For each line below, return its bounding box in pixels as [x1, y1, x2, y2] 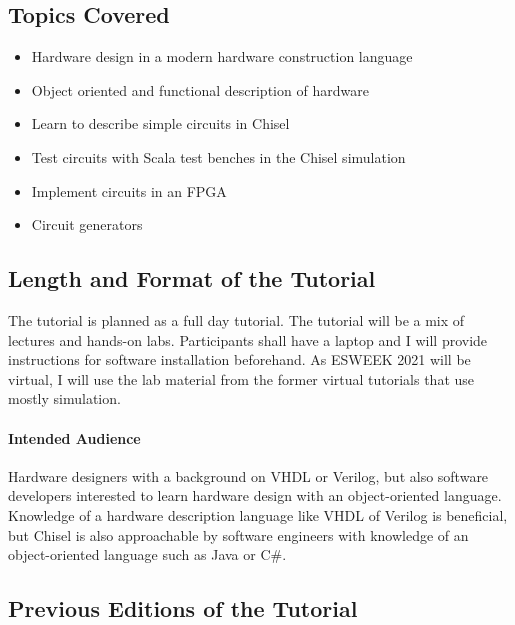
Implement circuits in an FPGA [31, 180, 227, 201]
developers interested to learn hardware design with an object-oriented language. [8, 485, 502, 506]
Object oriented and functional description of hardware [31, 79, 369, 100]
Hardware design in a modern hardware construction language [31, 46, 413, 67]
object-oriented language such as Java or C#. [8, 544, 287, 565]
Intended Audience [8, 427, 141, 448]
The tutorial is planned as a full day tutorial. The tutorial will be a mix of [8, 309, 465, 330]
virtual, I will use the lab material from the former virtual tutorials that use [8, 368, 475, 389]
